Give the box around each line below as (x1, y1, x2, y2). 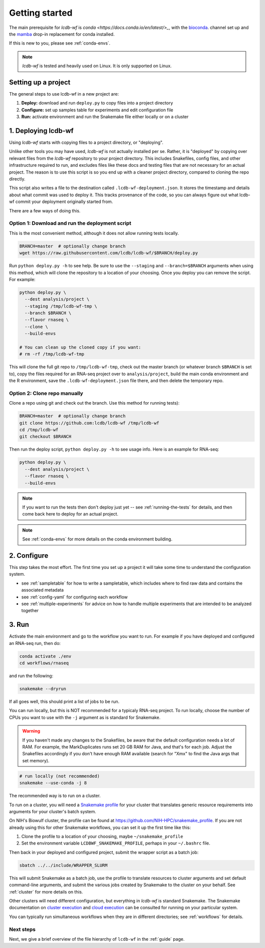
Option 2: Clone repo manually (9, 390, 83, 397)
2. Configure (9, 551, 49, 560)
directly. (9, 176, 26, 182)
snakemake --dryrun (19, 686, 66, 692)
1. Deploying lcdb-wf (9, 127, 74, 135)
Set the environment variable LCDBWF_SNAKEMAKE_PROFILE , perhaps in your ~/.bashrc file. (21, 840, 211, 846)
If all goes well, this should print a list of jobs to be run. (9, 699, 120, 705)
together (21, 608, 39, 614)
